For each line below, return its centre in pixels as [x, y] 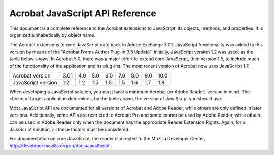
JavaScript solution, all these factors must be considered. [70, 129]
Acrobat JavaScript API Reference [83, 13]
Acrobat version [31, 75]
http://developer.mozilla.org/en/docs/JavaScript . [61, 146]
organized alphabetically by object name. [53, 35]
